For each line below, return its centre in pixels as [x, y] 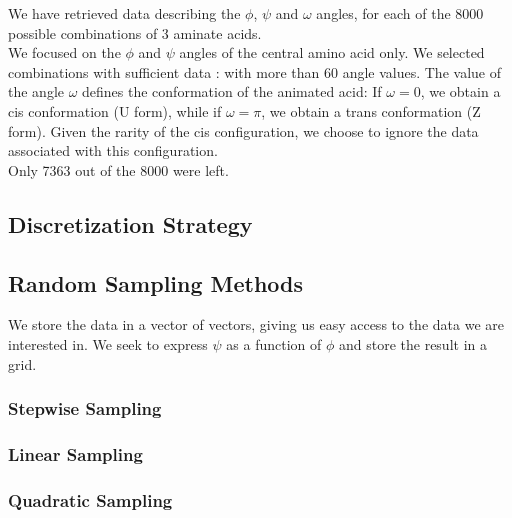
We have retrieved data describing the [124, 13]
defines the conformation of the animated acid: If [232, 91]
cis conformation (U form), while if [115, 110]
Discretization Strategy [130, 223]
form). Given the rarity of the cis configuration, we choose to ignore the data [243, 130]
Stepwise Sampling [85, 408]
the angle [36, 91]
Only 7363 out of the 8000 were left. [118, 169]
